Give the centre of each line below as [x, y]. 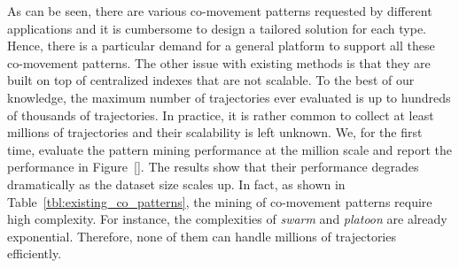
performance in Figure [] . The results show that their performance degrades [213, 167]
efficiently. [35, 253]
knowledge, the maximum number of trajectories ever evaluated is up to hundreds [229, 97]
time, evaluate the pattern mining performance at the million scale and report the [229, 149]
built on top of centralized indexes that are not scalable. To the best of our [211, 80]
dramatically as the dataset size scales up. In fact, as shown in [176, 184]
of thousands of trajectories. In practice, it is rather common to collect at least [221, 115]
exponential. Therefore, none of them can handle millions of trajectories [202, 236]
